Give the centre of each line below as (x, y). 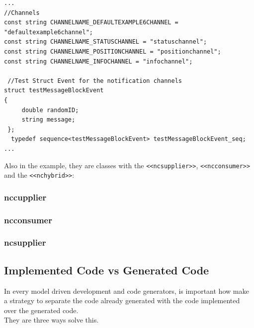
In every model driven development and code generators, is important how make (127, 291)
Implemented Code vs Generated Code (107, 270)
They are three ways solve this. (51, 320)
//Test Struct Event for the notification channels (95, 81)
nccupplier (25, 197)
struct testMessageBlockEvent (54, 91)
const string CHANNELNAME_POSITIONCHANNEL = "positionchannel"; (113, 51)
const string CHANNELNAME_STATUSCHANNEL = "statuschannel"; (106, 42)
